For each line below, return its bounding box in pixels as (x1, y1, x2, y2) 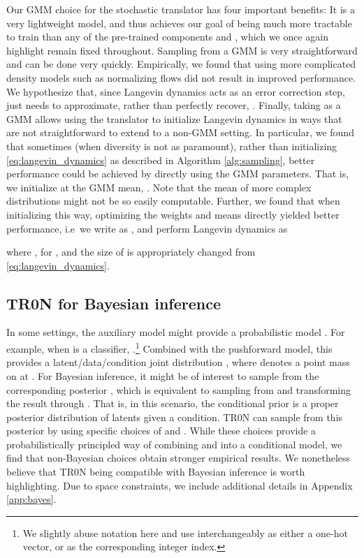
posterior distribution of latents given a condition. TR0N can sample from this (6, 409, 343, 424)
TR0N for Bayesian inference (6, 292, 221, 314)
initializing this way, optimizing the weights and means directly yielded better (6, 207, 340, 221)
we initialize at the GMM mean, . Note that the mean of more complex (6, 179, 312, 194)
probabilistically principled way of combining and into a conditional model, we (6, 436, 342, 451)
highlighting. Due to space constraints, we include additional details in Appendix (6, 478, 353, 492)
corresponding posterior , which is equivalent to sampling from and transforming (6, 382, 351, 397)
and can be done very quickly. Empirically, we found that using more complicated (6, 57, 356, 71)
